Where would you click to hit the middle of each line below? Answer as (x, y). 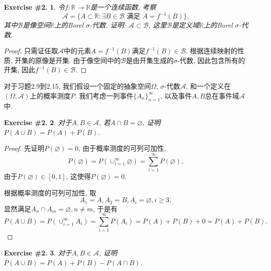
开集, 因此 (20, 70)
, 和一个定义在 (208, 86)
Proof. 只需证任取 (31, 51)
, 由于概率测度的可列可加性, (122, 148)
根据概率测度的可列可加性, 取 (50, 192)
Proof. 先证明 (24, 148)
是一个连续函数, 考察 (123, 7)
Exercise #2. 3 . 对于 (38, 252)
